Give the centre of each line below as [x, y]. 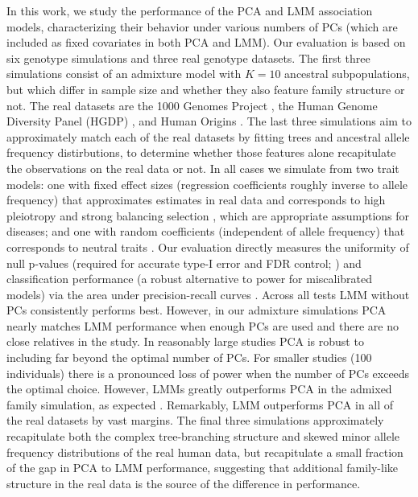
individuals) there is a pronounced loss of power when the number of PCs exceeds [208, 373]
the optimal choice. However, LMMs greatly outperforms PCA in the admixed [199, 389]
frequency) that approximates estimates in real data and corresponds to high [196, 200]
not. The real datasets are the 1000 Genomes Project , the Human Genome [192, 105]
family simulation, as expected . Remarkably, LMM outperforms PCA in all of [200, 404]
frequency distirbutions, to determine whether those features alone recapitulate [201, 152]
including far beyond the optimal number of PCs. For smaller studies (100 [189, 357]
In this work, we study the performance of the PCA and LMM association [190, 10]
